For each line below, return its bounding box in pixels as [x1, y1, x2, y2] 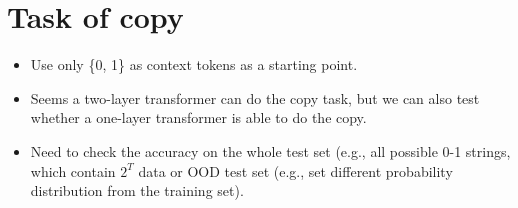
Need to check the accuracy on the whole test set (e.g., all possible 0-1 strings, [30, 140, 511, 161]
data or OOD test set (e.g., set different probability [138, 160, 453, 181]
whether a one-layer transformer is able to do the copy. [30, 107, 367, 128]
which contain [30, 160, 116, 181]
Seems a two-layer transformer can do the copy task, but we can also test [30, 87, 480, 108]
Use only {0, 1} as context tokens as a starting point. [30, 54, 358, 75]
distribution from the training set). [30, 180, 244, 201]
